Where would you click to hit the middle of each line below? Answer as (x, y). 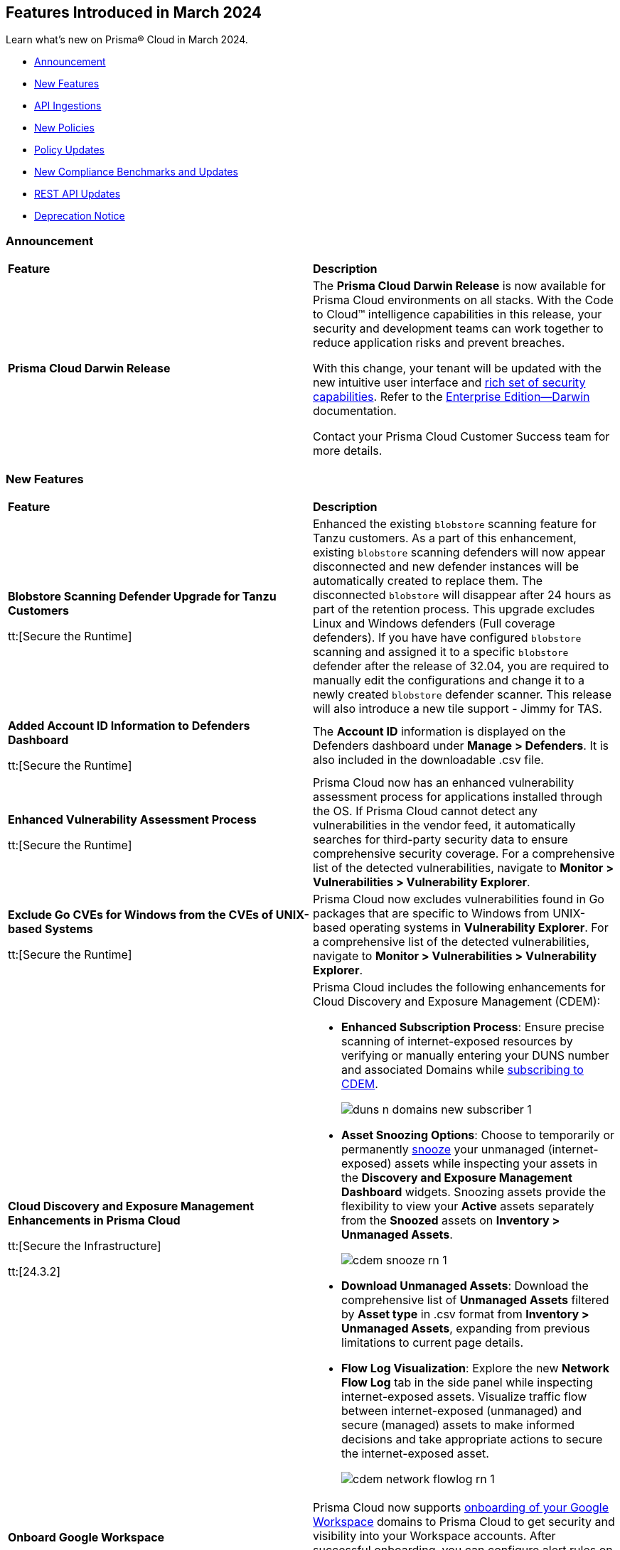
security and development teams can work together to (458, 329)
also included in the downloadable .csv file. (428, 759)
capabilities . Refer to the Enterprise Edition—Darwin (451, 397)
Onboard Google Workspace (86, 1537)
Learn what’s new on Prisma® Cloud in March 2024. (127, 40)
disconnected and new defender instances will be (446, 566)
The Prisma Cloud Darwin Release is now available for (459, 286)
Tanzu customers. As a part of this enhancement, (445, 538)
